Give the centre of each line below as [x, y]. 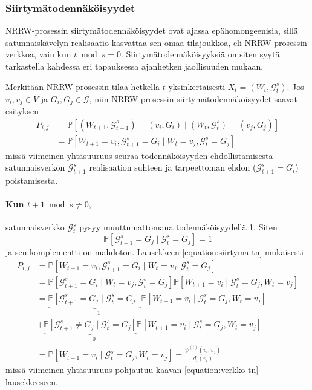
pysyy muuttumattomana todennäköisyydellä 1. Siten [178, 227]
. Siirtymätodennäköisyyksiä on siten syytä [200, 54]
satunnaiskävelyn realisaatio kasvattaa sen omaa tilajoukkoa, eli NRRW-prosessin [156, 42]
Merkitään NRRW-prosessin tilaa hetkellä [83, 86]
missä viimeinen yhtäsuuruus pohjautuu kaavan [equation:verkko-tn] [132, 370]
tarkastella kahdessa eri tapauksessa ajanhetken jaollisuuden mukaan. [135, 66]
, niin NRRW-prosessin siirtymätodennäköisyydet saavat [193, 98]
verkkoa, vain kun [38, 54]
